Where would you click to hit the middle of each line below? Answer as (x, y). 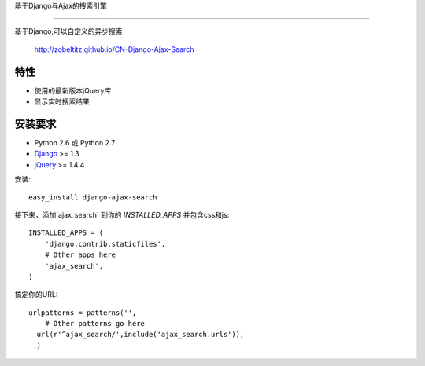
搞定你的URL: (36, 295)
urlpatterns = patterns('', (83, 313)
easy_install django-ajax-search (93, 197)
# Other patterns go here (95, 324)
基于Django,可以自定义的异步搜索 (68, 31)
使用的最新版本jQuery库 (73, 90)
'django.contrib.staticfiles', (105, 244)
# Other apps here (80, 255)
